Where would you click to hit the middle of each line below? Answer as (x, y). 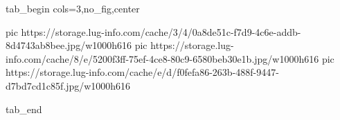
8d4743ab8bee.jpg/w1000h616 (69, 45)
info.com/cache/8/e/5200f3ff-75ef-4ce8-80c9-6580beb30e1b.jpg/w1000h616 (162, 58)
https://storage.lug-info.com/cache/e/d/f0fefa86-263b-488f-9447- (142, 72)
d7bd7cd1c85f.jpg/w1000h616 (68, 85)
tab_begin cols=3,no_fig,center (73, 8)
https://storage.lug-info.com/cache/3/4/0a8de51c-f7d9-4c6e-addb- (161, 31)
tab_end (24, 109)
